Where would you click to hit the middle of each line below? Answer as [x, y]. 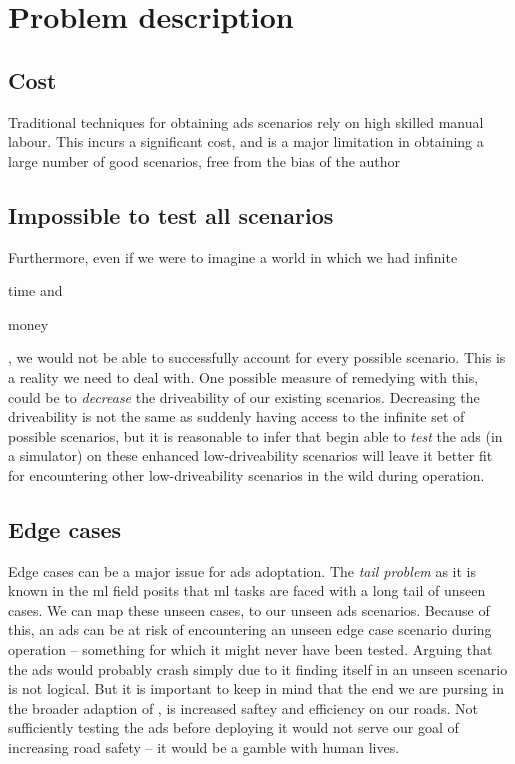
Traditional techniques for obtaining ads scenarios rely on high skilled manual [246, 121]
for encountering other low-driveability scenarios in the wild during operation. [246, 474]
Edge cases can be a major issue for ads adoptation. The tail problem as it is [242, 570]
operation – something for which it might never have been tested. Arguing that [250, 649]
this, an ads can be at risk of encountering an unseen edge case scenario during [250, 629]
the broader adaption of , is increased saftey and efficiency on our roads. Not [243, 707]
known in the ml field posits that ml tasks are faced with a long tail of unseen [247, 590]
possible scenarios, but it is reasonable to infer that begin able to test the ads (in [255, 435]
